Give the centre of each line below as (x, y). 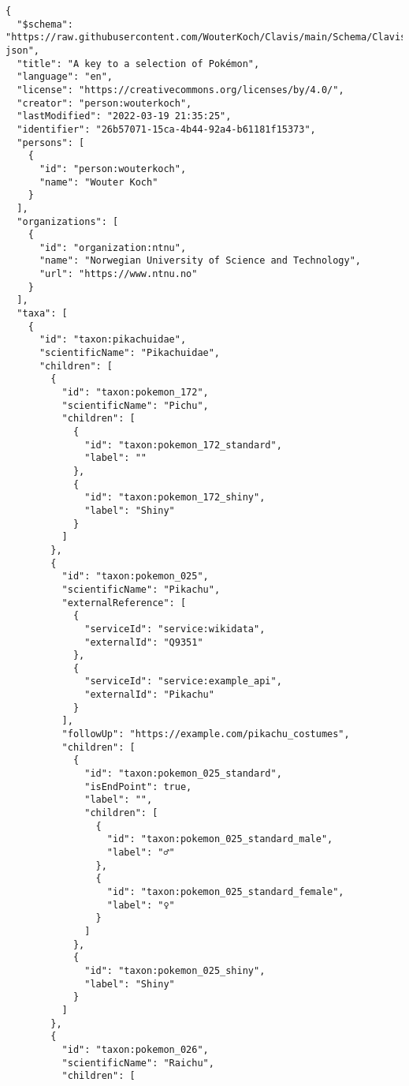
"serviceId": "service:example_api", (183, 682)
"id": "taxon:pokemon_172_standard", (183, 445)
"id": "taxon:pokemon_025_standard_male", (220, 839)
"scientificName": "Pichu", (135, 405)
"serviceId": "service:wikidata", (175, 629)
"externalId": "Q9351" (144, 642)
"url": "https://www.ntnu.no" (118, 274)
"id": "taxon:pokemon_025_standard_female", (225, 891)
